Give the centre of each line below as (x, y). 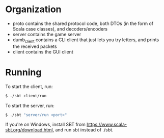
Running (23, 72)
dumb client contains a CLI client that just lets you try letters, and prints (86, 40)
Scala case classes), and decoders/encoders (60, 29)
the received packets (35, 46)
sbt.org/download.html (29, 130)
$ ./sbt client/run (26, 96)
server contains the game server (47, 34)
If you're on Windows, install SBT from (45, 125)
